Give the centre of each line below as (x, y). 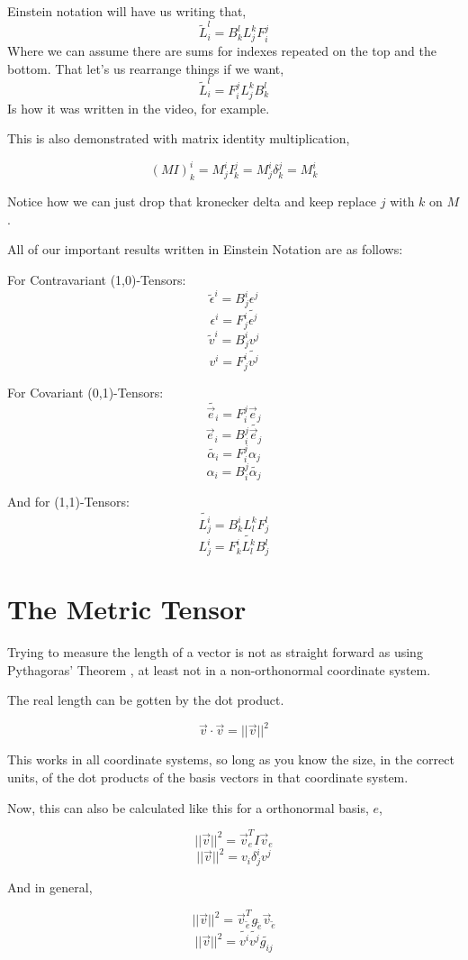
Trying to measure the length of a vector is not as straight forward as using (215, 652)
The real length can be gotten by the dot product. (146, 700)
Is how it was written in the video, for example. (139, 108)
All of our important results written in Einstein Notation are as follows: (205, 249)
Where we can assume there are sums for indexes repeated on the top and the (222, 51)
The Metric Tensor (127, 609)
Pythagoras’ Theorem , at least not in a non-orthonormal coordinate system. (219, 669)
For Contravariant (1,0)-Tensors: (97, 279)
